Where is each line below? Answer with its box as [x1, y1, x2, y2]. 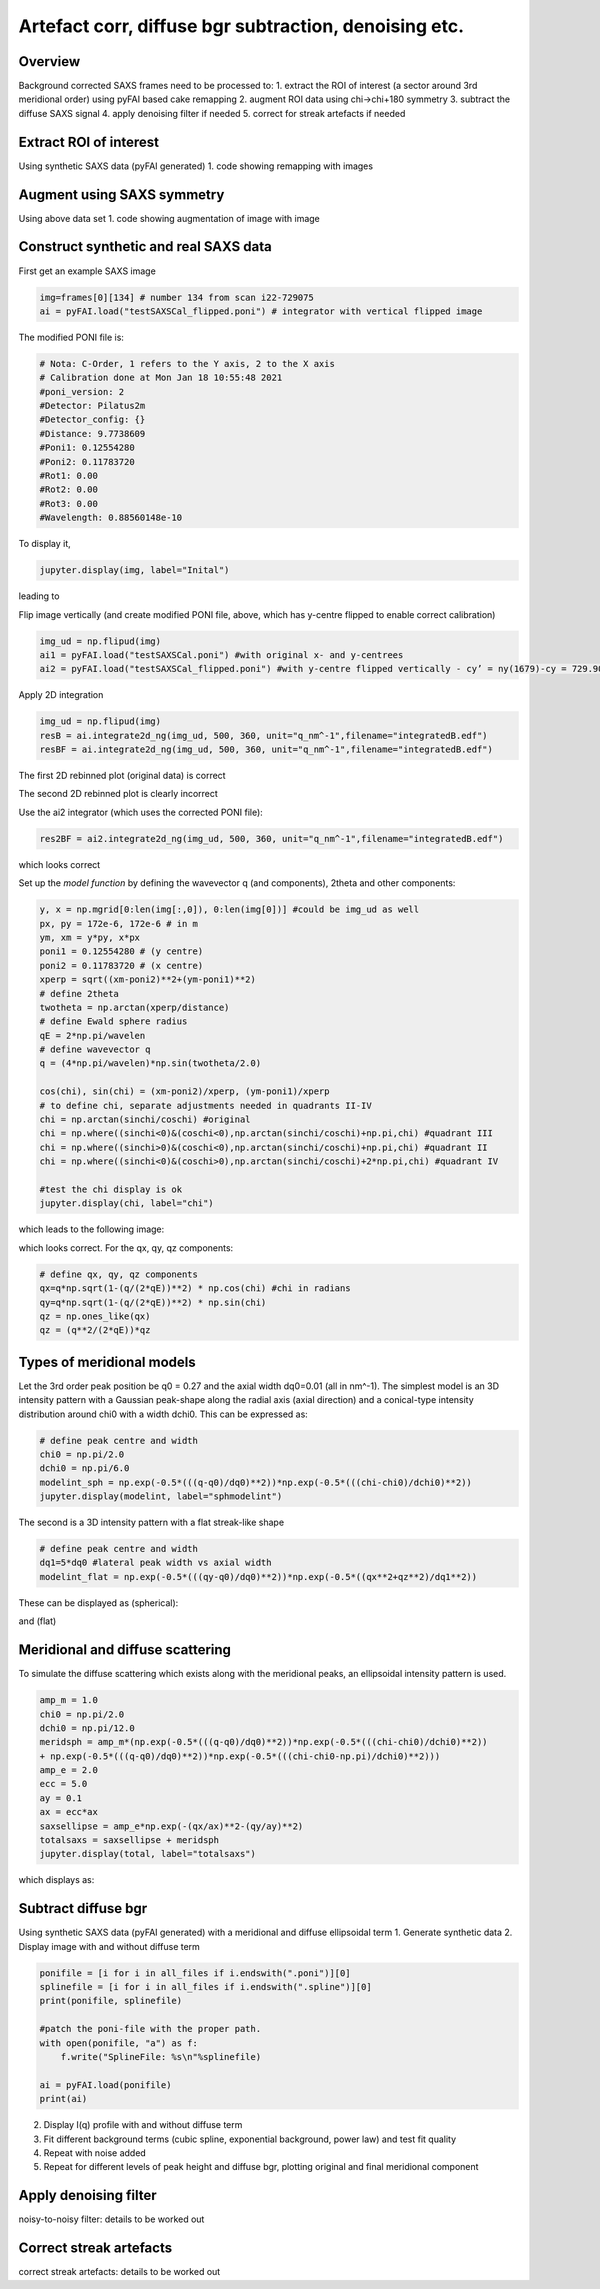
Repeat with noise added [43, 2146, 147, 2159]
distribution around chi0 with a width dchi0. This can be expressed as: [18, 1408, 309, 1420]
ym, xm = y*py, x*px [39, 931, 140, 943]
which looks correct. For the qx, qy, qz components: [18, 1241, 234, 1254]
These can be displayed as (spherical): [18, 1596, 179, 1609]
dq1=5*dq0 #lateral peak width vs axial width [39, 1557, 272, 1569]
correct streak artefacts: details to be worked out [18, 2266, 221, 2278]
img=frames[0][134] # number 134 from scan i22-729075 [39, 291, 314, 303]
